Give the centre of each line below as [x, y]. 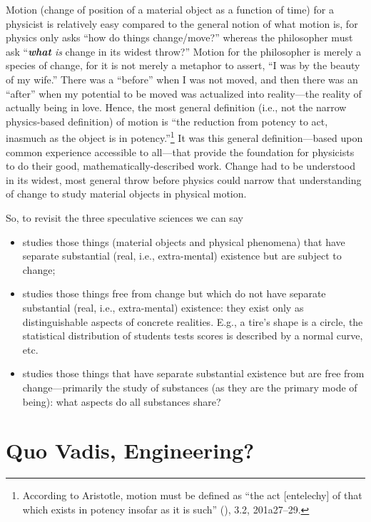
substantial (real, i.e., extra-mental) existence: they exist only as [163, 307]
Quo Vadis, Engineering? [130, 450]
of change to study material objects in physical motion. [126, 194]
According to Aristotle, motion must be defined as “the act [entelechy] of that [192, 495]
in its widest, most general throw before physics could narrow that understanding [184, 179]
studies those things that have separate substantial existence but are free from [193, 373]
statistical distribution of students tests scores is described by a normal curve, [193, 336]
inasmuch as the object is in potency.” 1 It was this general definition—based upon [184, 137]
